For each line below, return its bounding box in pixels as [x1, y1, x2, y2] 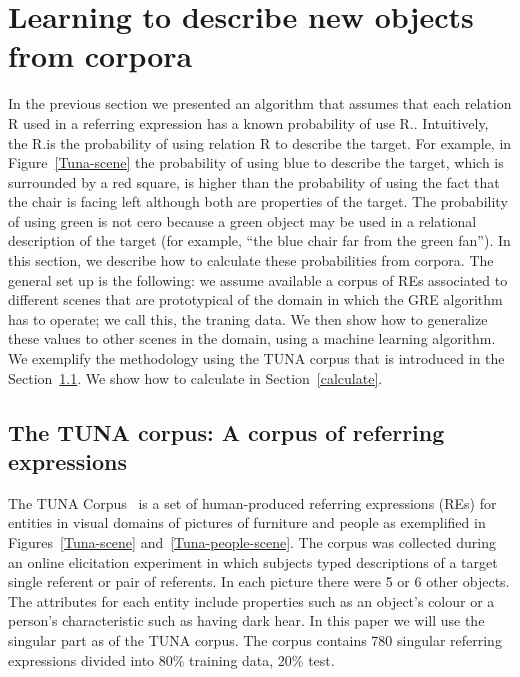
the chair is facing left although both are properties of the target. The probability [8, 191, 508, 212]
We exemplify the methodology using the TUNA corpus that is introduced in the [8, 348, 505, 369]
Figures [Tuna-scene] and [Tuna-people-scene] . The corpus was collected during [8, 532, 497, 552]
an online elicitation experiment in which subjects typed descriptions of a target [8, 551, 498, 572]
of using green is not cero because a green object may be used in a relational [8, 210, 477, 231]
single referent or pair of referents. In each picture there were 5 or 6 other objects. [8, 571, 510, 592]
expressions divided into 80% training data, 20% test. [8, 649, 335, 670]
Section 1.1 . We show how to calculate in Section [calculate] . [8, 367, 383, 388]
